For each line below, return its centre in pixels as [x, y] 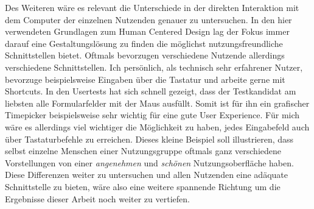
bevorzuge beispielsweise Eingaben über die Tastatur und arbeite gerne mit [145, 79]
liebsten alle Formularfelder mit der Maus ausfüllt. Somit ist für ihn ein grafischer [157, 103]
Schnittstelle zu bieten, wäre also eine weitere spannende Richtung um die [143, 186]
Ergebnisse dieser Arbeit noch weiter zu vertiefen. [97, 198]
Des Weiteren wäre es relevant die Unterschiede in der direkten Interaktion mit [152, 7]
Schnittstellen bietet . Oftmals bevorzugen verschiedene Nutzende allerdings [145, 55]
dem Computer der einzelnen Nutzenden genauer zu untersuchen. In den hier [148, 19]
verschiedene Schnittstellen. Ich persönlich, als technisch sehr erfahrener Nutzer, [154, 67]
